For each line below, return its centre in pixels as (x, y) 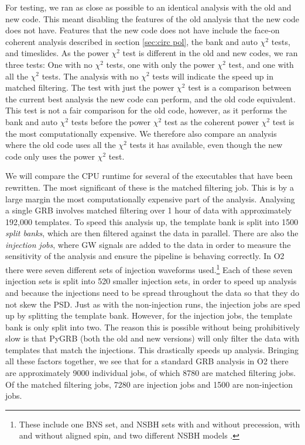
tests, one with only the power (160, 64)
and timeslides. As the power (57, 53)
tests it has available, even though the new (206, 145)
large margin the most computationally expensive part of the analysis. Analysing (150, 199)
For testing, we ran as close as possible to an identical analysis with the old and (148, 7)
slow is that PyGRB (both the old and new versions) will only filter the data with (152, 338)
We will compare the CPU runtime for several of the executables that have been (149, 176)
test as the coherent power (211, 121)
